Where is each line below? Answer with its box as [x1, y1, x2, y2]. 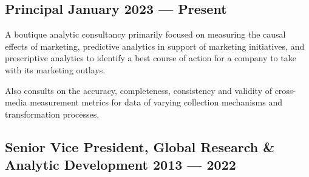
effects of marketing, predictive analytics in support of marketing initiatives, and [5, 39, 305, 52]
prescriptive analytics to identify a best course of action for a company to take [5, 52, 296, 64]
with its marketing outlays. [5, 63, 106, 76]
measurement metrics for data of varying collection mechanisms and [30, 96, 282, 109]
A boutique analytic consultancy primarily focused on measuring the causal [5, 28, 286, 41]
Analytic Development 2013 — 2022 [5, 155, 236, 174]
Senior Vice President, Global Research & [5, 137, 275, 156]
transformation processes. [5, 107, 100, 120]
